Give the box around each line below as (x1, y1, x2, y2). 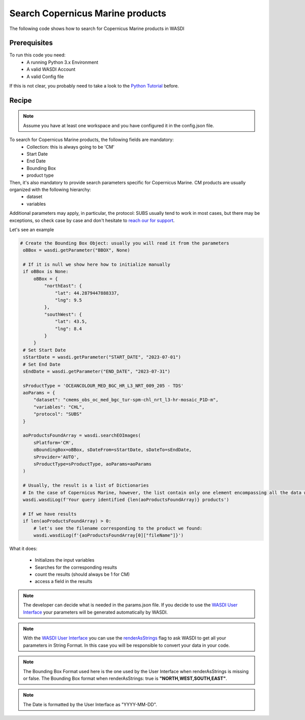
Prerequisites (9, 39, 53, 47)
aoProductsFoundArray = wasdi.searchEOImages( (23, 433, 141, 438)
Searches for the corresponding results (35, 564, 117, 570)
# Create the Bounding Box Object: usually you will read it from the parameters (20, 240, 230, 246)
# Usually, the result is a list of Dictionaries (23, 483, 149, 488)
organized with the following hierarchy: (9, 186, 91, 192)
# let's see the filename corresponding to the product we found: (33, 525, 203, 531)
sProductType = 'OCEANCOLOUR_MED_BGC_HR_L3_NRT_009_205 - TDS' (23, 382, 184, 389)
